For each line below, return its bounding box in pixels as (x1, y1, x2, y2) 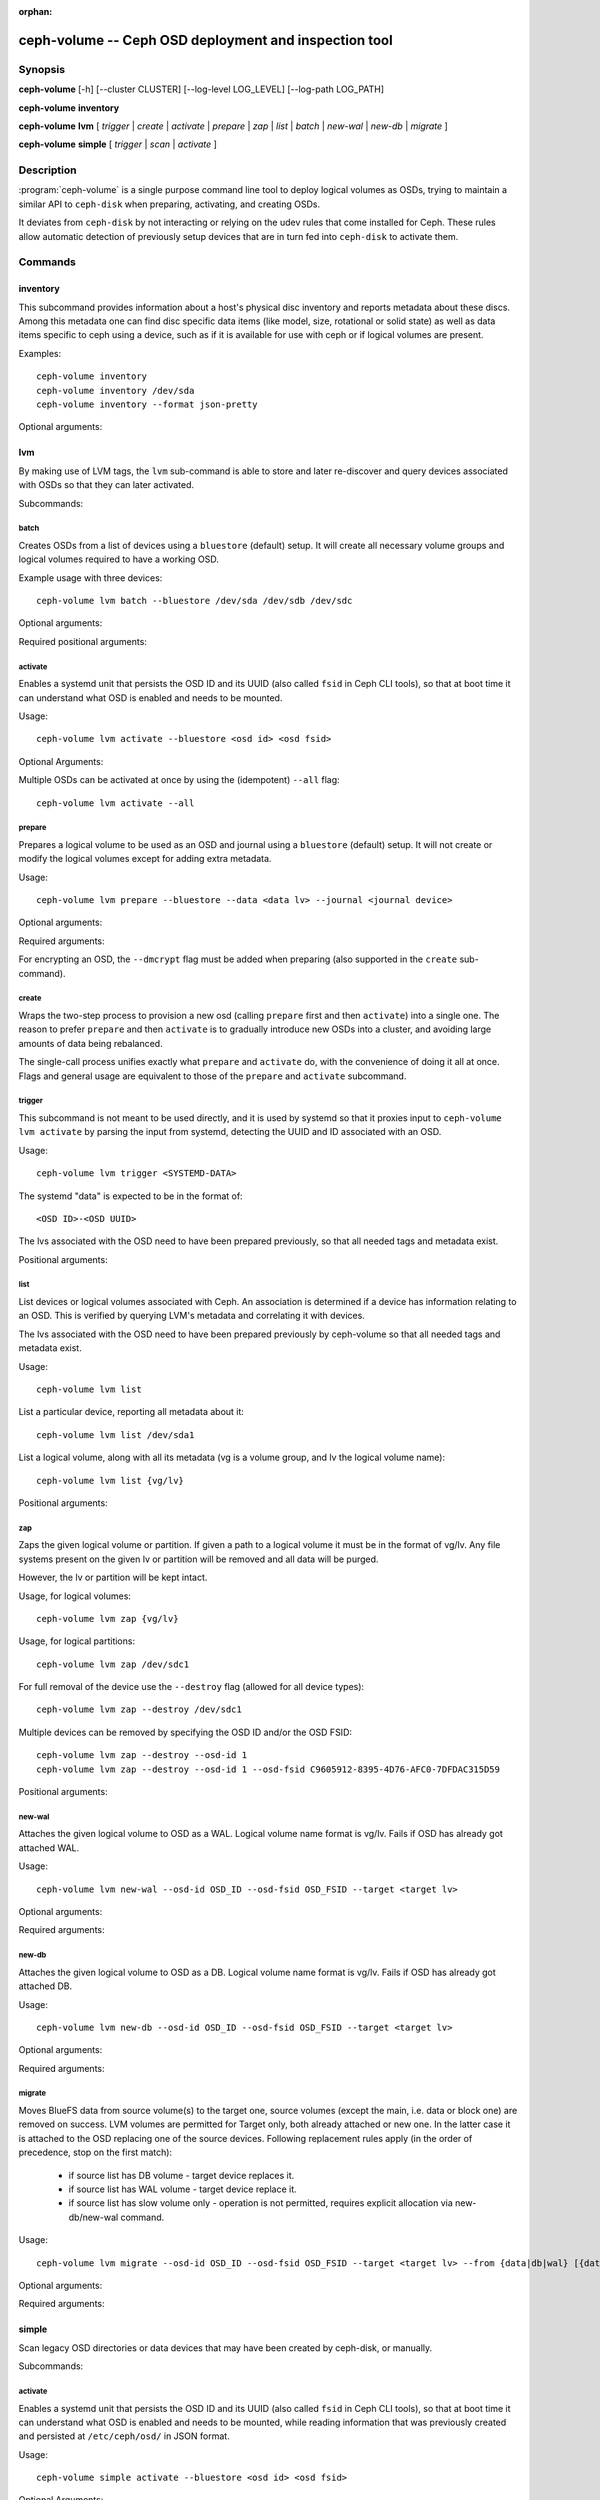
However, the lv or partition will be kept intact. (18, 1571, 208, 1584)
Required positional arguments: (18, 635, 147, 647)
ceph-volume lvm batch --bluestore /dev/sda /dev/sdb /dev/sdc (36, 595, 353, 607)
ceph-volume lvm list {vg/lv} (36, 1475, 185, 1486)
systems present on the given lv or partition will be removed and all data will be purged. (18, 1553, 379, 1565)
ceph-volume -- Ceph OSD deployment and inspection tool (18, 31, 394, 49)
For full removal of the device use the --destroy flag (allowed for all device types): (18, 1681, 365, 1693)
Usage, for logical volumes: (18, 1590, 132, 1602)
